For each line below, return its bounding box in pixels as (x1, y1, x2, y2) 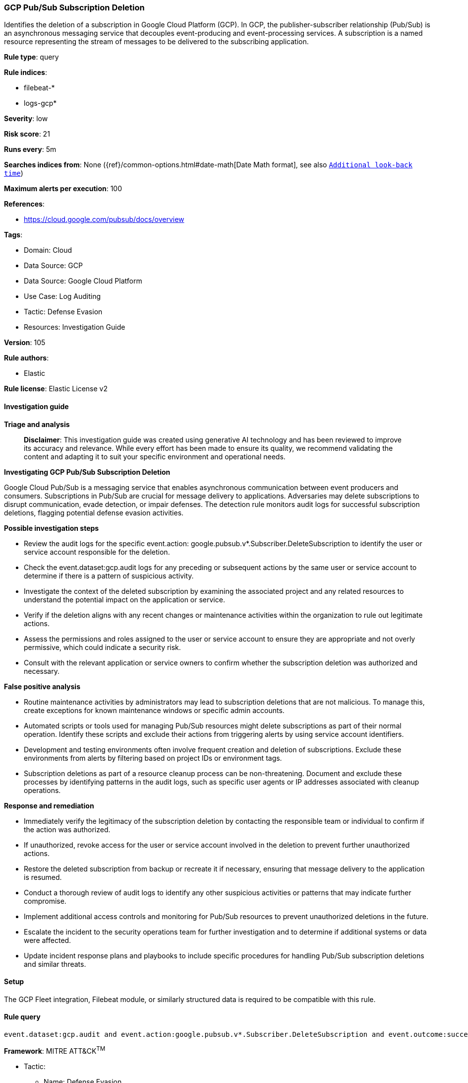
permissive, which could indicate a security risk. (24, 643, 181, 651)
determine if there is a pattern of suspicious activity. (24, 571, 194, 580)
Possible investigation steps (4, 523, 99, 532)
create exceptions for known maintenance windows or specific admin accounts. (24, 706, 285, 715)
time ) (4, 169, 23, 178)
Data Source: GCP (24, 261, 83, 270)
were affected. (24, 936, 71, 944)
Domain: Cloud (24, 246, 72, 255)
